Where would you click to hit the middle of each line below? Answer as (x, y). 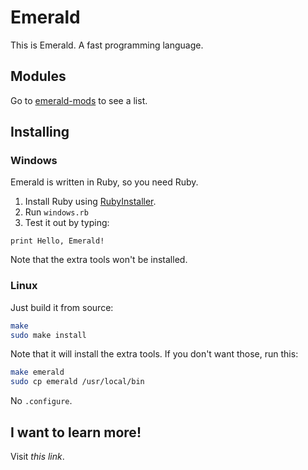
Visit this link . (37, 457)
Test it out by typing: (67, 223)
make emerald (37, 372)
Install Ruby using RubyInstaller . (90, 202)
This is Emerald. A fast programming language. (107, 45)
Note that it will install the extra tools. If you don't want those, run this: (154, 354)
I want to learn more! (76, 432)
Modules (38, 76)
